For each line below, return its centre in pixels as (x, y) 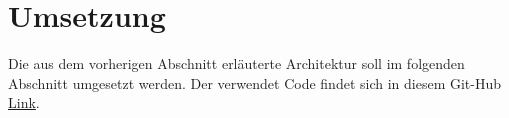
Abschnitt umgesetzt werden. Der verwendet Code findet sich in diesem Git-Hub (255, 82)
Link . (24, 102)
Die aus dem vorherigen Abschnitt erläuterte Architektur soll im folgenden (236, 63)
